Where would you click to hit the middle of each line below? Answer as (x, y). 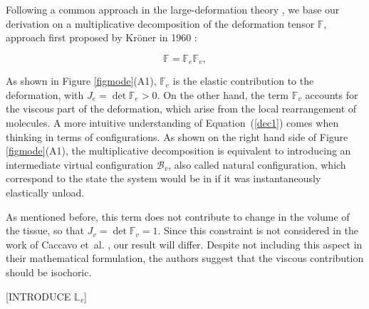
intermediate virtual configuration (80, 164)
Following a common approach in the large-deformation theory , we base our (173, 9)
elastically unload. (45, 192)
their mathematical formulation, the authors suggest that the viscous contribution (185, 258)
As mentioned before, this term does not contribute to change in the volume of (178, 216)
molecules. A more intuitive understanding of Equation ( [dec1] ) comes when (172, 123)
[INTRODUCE (38, 296)
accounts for (332, 94)
